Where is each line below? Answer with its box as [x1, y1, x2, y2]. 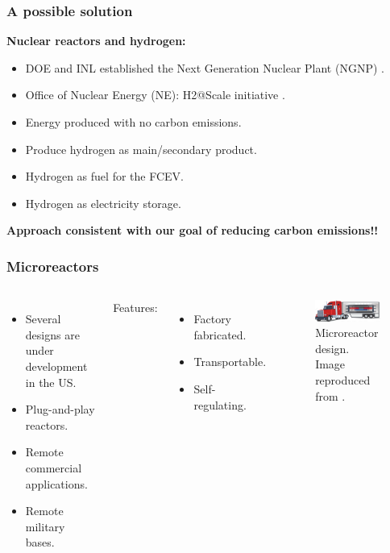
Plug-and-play [25, 401, 95, 418]
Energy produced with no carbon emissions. [25, 114, 242, 130]
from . [315, 387, 346, 404]
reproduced [315, 371, 371, 388]
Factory [193, 310, 232, 327]
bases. [25, 534, 55, 551]
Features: [113, 299, 158, 316]
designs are [25, 326, 80, 343]
